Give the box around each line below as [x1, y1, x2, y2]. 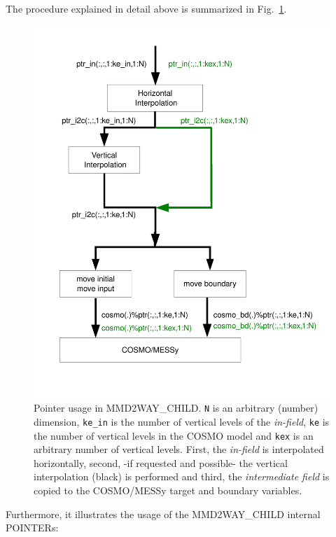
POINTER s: [6, 520, 59, 535]
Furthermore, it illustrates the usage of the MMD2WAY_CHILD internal [6, 506, 321, 521]
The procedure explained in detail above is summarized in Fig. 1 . [6, 1, 287, 15]
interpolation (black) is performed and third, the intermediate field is [34, 469, 330, 484]
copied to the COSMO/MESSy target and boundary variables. [34, 483, 302, 498]
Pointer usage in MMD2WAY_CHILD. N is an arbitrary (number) [34, 400, 318, 415]
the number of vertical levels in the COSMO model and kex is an [34, 428, 314, 442]
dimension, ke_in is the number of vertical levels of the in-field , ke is [34, 414, 330, 428]
